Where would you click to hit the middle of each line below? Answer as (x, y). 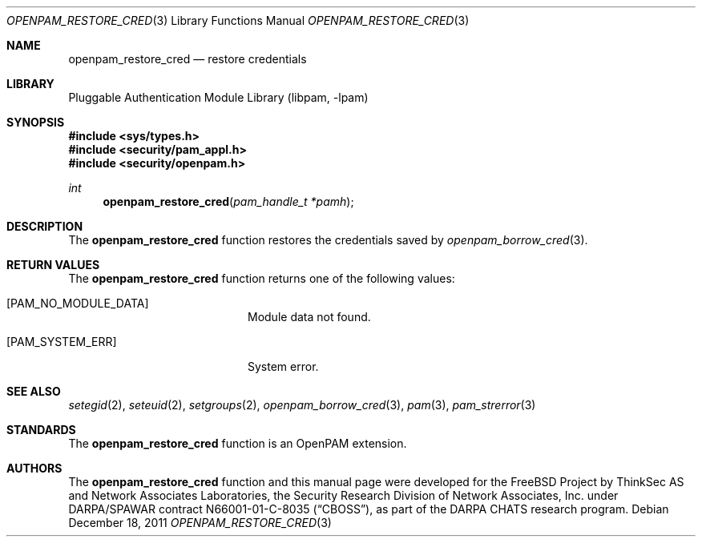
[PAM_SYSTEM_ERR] (62, 342)
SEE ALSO (34, 391)
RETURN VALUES (53, 265)
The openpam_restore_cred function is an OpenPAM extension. (238, 443)
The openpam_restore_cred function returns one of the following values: (262, 278)
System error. (283, 366)
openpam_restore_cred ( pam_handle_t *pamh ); (228, 201)
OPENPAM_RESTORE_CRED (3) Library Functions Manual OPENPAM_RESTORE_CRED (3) (238, 20)
